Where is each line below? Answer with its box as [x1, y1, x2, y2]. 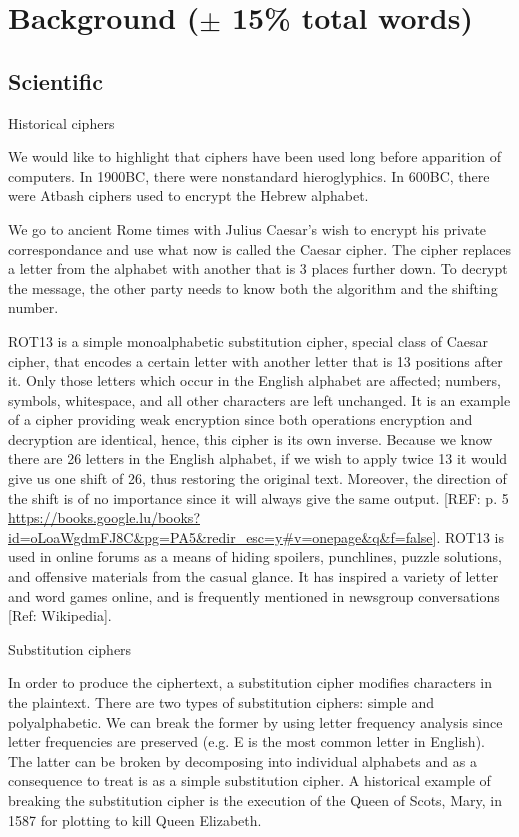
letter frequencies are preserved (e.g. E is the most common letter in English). [8, 731, 485, 752]
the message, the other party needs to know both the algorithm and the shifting [8, 277, 498, 298]
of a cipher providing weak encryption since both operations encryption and [8, 409, 473, 430]
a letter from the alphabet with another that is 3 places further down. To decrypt [8, 258, 508, 279]
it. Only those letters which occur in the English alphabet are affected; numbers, [8, 370, 501, 391]
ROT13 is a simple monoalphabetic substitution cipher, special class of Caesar [8, 330, 488, 351]
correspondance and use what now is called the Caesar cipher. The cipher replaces [8, 238, 512, 259]
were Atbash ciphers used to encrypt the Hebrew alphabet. [8, 185, 369, 206]
